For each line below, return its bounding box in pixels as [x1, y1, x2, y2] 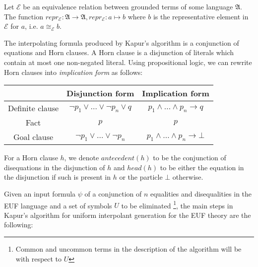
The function [4, 11, 43, 21]
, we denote [64, 152, 99, 163]
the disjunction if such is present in [4, 172, 111, 182]
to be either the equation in [160, 162, 244, 172]
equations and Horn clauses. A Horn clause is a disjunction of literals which [4, 47, 234, 58]
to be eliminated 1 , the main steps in [121, 199, 233, 210]
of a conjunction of [84, 188, 142, 199]
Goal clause [13, 131, 54, 143]
